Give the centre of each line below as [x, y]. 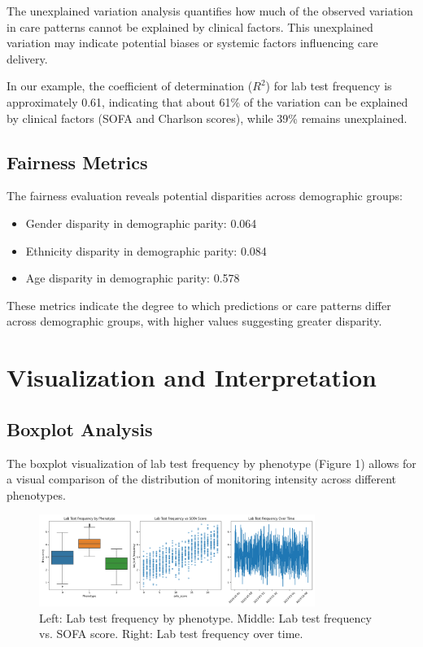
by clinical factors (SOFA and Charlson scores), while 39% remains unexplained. [207, 118]
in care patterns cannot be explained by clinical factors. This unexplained [190, 26]
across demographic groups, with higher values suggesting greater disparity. [194, 321]
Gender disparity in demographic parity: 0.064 [141, 223]
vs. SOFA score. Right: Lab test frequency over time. [171, 634]
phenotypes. [36, 494]
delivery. [27, 58]
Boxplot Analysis [80, 428]
